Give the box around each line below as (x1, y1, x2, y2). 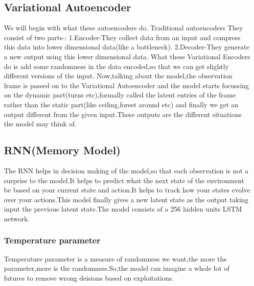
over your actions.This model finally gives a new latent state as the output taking (4, 194, 249, 204)
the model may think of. (4, 119, 77, 129)
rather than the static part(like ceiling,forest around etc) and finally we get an (4, 99, 239, 109)
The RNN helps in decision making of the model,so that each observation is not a (4, 165, 249, 175)
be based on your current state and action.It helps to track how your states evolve (4, 185, 250, 195)
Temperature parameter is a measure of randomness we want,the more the (4, 253, 227, 263)
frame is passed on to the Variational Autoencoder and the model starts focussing (4, 80, 249, 90)
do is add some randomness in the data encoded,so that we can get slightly (4, 61, 229, 71)
